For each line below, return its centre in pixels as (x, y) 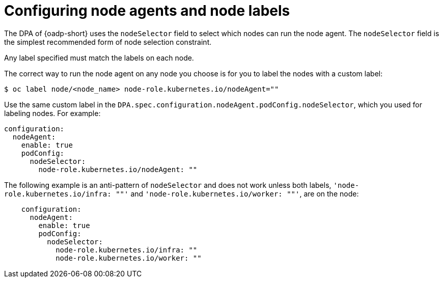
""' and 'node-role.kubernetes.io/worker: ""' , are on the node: (237, 193)
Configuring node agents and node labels (147, 11)
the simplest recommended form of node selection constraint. (108, 42)
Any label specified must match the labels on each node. (99, 58)
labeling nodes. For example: (52, 113)
